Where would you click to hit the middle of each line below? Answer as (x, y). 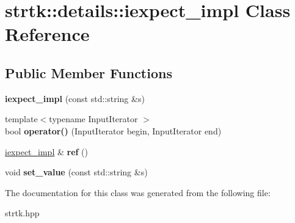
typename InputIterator (93, 119)
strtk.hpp (22, 213)
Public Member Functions (89, 72)
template (21, 119)
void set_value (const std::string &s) (76, 172)
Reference (47, 34)
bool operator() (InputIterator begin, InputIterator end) (113, 130)
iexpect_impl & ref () (47, 151)
